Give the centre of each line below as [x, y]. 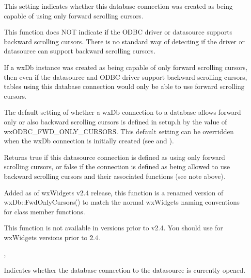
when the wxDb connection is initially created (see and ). [89, 141]
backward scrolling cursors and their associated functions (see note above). [115, 176]
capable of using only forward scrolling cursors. [74, 15]
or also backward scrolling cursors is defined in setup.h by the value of [123, 121]
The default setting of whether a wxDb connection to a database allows [110, 112]
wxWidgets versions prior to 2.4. [52, 237]
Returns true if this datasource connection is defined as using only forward [115, 157]
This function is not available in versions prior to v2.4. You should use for [114, 228]
